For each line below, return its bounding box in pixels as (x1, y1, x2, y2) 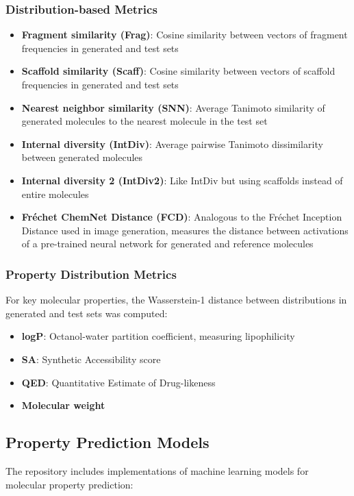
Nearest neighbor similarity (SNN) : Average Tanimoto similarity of (21, 100, 325, 114)
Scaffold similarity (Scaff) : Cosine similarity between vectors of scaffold (21, 64, 336, 78)
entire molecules (21, 186, 89, 201)
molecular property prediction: (5, 477, 134, 491)
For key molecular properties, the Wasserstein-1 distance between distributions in (5, 293, 347, 307)
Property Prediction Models (5, 432, 210, 453)
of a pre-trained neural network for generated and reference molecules (21, 236, 314, 251)
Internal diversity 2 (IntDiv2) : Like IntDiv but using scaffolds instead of (21, 173, 343, 187)
